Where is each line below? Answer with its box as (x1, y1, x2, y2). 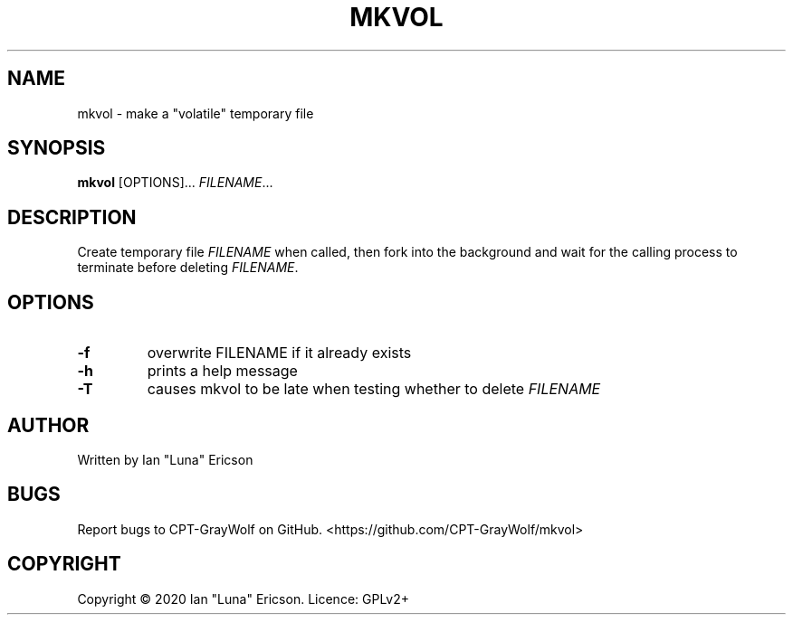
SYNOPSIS (7, 137, 106, 160)
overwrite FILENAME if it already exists (147, 344, 412, 363)
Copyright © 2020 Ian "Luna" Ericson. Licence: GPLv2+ (77, 590, 410, 607)
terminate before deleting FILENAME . (77, 259, 299, 276)
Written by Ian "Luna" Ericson (77, 451, 253, 467)
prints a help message (147, 362, 298, 381)
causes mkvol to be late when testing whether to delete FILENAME (147, 380, 601, 399)
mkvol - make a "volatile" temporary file (77, 105, 314, 121)
